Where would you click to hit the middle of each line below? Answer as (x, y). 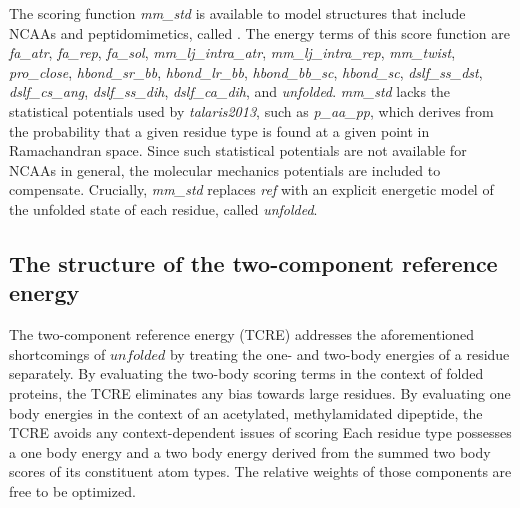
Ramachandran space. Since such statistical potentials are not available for (238, 150)
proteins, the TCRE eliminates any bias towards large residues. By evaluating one (260, 392)
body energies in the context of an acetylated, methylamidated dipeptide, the (246, 412)
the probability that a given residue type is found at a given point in (219, 130)
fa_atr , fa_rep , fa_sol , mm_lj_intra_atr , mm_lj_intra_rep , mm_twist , (232, 52)
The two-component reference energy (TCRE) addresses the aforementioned (242, 334)
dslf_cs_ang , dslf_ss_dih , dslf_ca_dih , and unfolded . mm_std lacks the (230, 91)
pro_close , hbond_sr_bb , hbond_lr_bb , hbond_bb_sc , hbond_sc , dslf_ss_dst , (246, 71)
